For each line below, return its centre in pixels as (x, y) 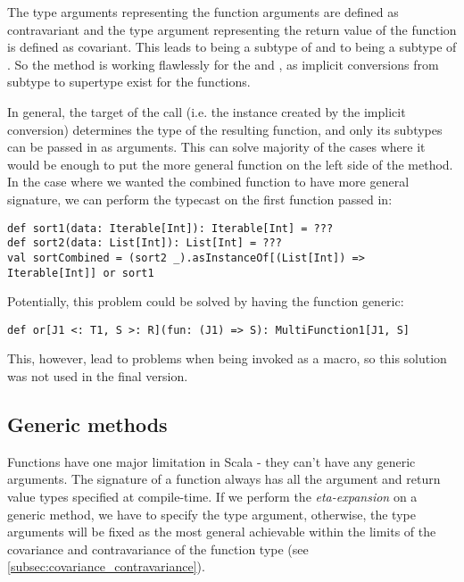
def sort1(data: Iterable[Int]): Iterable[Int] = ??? (170, 228)
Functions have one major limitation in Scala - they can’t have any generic (211, 461)
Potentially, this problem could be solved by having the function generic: (206, 301)
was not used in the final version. (98, 376)
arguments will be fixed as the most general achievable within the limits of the (222, 532)
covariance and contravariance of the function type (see (158, 549)
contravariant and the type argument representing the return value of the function (232, 29)
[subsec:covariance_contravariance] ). (106, 566)
